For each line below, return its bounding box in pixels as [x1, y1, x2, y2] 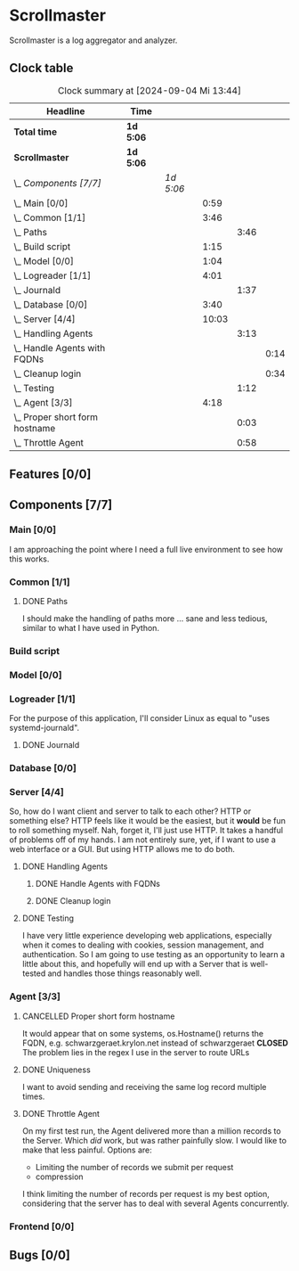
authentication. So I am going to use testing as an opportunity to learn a [21, 949, 286, 960]
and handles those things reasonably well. [47, 968, 202, 979]
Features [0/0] [9, 467, 92, 482]
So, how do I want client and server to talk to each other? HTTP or [9, 806, 252, 816]
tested [21, 968, 46, 979]
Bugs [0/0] [9, 1248, 71, 1263]
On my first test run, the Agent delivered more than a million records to [21, 1125, 282, 1136]
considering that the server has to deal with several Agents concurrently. [21, 1198, 289, 1209]
